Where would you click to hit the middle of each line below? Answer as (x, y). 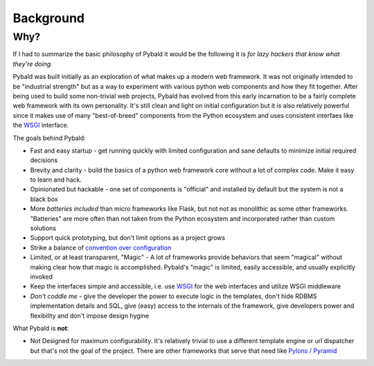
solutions (43, 228)
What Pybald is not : (41, 328)
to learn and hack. (56, 180)
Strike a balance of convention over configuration (101, 247)
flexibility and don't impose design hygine (89, 315)
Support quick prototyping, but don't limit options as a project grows (127, 238)
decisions (44, 160)
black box (44, 199)
